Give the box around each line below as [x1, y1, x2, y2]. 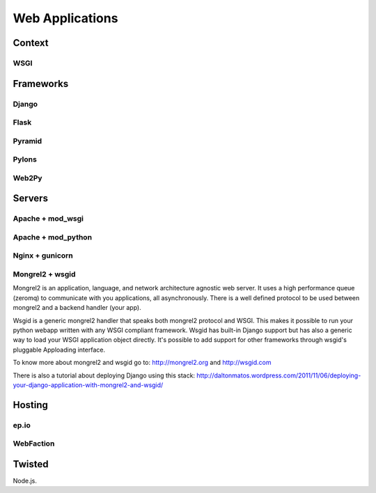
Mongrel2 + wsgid [13, 269, 76, 279]
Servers [13, 192, 49, 205]
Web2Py [13, 173, 42, 182]
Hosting [13, 399, 49, 411]
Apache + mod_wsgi [13, 214, 84, 224]
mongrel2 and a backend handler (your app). [13, 304, 142, 312]
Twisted [13, 458, 49, 470]
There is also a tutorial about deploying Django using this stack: [13, 371, 195, 379]
